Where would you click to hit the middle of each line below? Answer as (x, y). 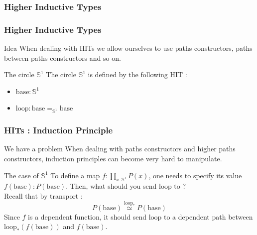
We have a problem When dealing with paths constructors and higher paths (120, 149)
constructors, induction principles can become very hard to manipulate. (113, 158)
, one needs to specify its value (195, 175)
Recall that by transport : (43, 195)
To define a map (75, 175)
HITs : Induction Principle (59, 130)
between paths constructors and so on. (63, 58)
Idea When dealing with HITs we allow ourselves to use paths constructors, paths (128, 48)
